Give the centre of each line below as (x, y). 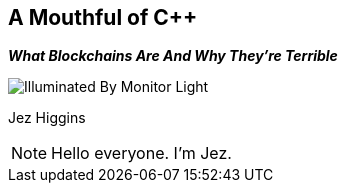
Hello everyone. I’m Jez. (141, 153)
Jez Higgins (47, 118)
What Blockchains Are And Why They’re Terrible (173, 56)
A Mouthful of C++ (103, 17)
